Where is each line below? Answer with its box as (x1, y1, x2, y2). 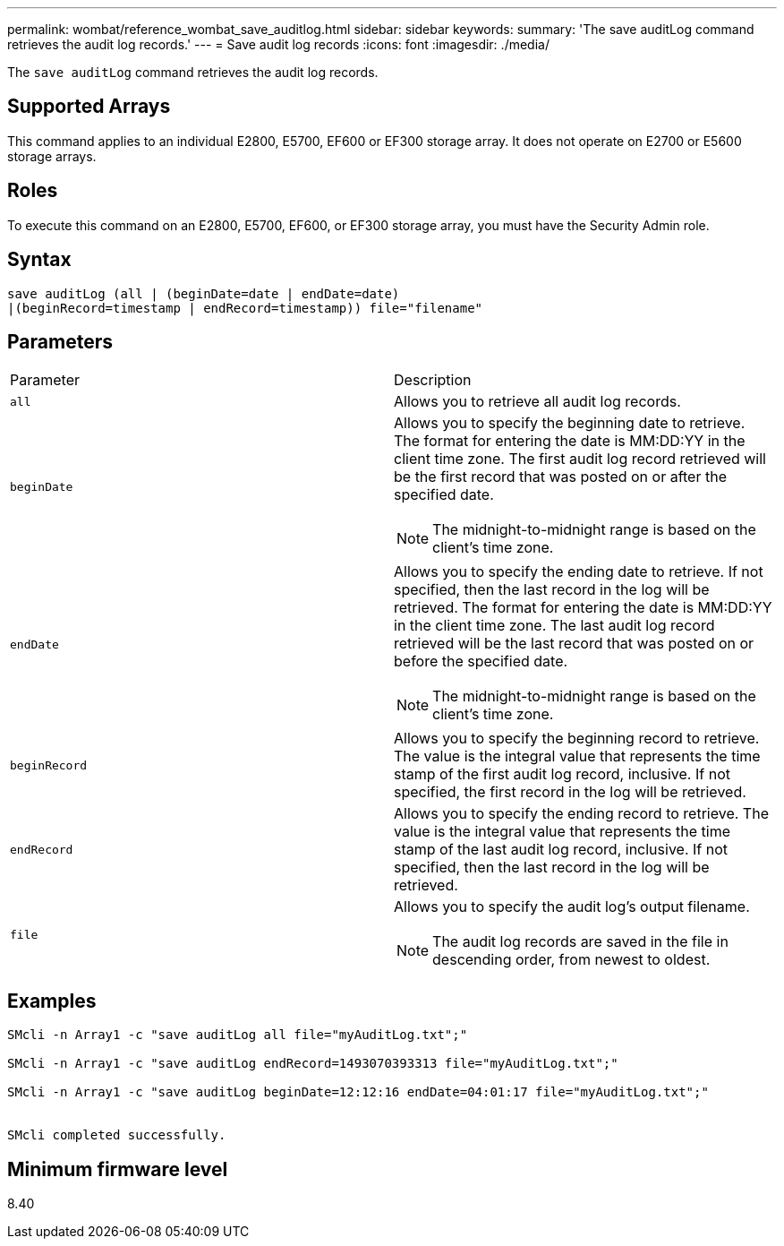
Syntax (7, 248, 72, 271)
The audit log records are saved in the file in (432, 932, 729, 951)
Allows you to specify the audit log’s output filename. (394, 898, 750, 916)
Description (394, 371, 472, 390)
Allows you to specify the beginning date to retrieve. (394, 414, 746, 433)
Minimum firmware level (7, 1157, 228, 1181)
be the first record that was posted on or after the (394, 468, 727, 486)
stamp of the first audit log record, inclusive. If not (394, 765, 730, 784)
